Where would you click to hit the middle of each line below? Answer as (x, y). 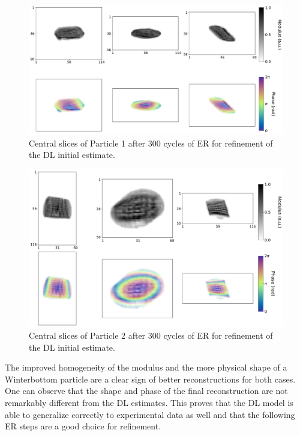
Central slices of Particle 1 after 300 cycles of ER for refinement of (151, 143)
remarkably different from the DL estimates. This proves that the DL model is (149, 402)
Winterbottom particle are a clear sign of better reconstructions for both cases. (150, 379)
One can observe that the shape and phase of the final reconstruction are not (146, 391)
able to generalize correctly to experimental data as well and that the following (150, 414)
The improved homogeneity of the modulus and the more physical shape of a (146, 367)
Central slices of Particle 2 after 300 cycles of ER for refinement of (151, 335)
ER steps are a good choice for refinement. (83, 426)
